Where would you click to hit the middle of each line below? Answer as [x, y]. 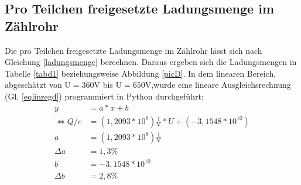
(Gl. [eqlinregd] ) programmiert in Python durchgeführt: [104, 96]
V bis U [108, 85]
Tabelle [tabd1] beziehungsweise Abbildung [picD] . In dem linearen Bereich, [141, 73]
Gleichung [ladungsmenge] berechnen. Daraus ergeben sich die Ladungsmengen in [151, 62]
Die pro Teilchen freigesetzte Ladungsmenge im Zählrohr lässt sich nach [134, 50]
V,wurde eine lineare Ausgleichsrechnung [218, 85]
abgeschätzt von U [38, 85]
